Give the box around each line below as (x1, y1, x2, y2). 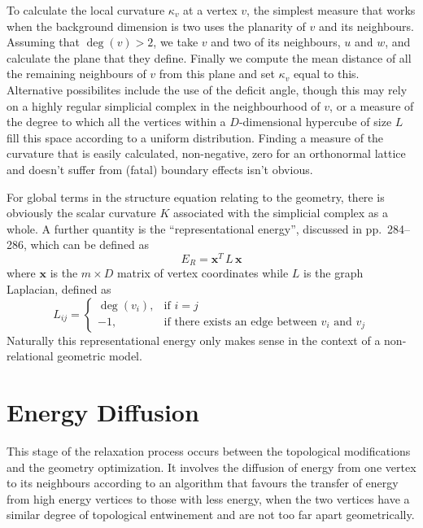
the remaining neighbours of (7, 65, 146, 82)
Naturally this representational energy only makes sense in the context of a (7, 331, 381, 348)
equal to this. (293, 65, 360, 82)
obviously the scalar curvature (7, 204, 156, 221)
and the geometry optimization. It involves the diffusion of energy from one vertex (7, 458, 416, 475)
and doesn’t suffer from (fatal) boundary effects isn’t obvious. (7, 160, 313, 177)
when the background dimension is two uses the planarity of (7, 17, 306, 34)
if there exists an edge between (164, 316, 317, 328)
